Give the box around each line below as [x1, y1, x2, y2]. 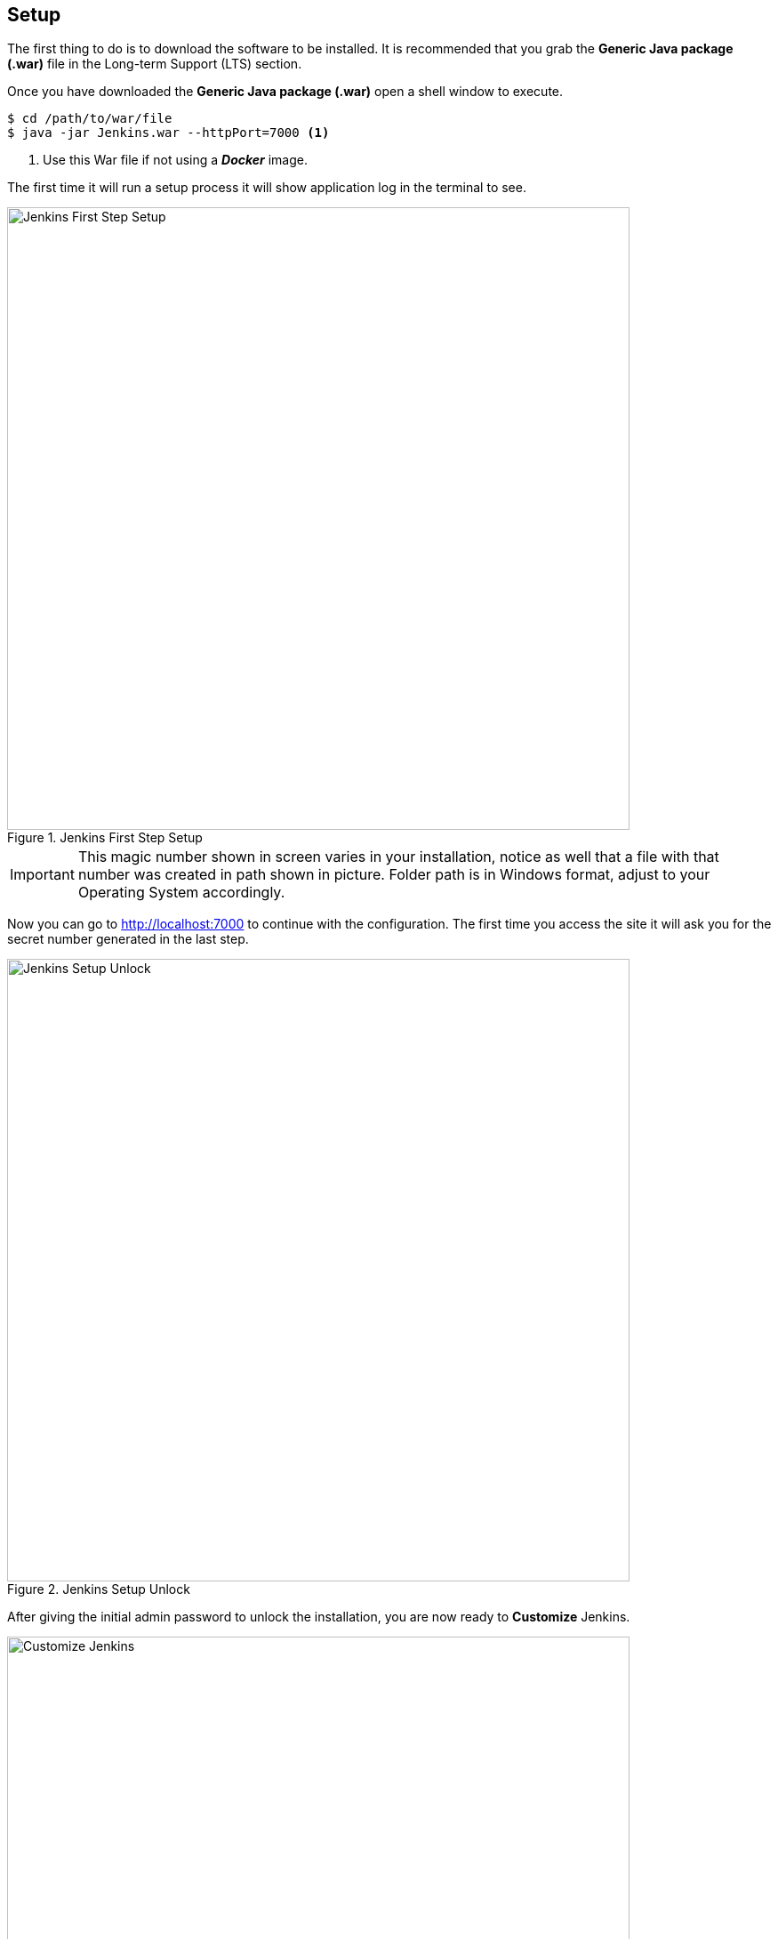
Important [10, 865, 75, 884]
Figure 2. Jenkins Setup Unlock [7, 1581, 190, 1597]
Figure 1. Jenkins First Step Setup [7, 830, 203, 846]
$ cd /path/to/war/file [7, 111, 172, 126]
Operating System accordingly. [77, 883, 285, 902]
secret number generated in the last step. [7, 931, 249, 947]
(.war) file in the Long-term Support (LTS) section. [7, 56, 302, 72]
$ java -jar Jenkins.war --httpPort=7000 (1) [7, 125, 330, 141]
